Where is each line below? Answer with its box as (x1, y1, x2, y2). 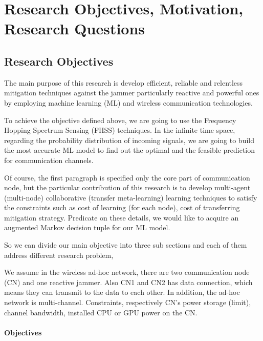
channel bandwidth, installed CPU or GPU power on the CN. (4, 307, 198, 317)
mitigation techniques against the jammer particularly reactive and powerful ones (4, 87, 259, 98)
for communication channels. (4, 154, 94, 165)
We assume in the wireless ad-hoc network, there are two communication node (4, 267, 250, 277)
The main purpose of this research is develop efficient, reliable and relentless (4, 77, 243, 88)
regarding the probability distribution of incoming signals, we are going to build (4, 134, 254, 145)
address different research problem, (4, 249, 114, 260)
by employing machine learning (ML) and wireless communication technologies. (4, 97, 253, 108)
